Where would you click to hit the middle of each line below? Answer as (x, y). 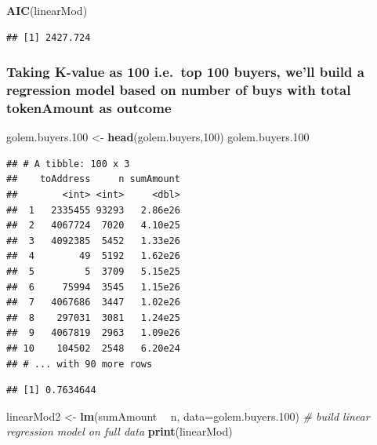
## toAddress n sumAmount (93, 179)
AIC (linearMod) (47, 10)
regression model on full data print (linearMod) (120, 431)
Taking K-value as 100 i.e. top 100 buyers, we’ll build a (185, 72)
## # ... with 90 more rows (80, 364)
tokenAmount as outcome (89, 107)
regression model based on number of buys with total (179, 90)
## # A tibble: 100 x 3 (68, 164)
